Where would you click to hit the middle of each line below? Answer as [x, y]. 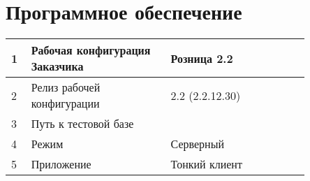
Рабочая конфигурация [91, 50]
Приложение [61, 164]
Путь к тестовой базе [82, 124]
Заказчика [57, 66]
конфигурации [65, 103]
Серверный [197, 144]
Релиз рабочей [66, 87]
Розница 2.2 [202, 58]
